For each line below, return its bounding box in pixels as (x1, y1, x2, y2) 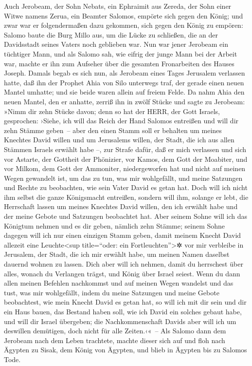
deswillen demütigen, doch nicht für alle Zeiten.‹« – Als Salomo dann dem (4, 326, 226, 336)
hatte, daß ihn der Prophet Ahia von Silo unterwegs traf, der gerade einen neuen (4, 77, 244, 87)
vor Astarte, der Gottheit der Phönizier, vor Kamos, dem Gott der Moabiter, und (4, 154, 248, 164)
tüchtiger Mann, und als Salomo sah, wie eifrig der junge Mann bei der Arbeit (4, 48, 237, 58)
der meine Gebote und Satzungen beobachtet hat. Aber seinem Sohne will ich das (4, 211, 248, 221)
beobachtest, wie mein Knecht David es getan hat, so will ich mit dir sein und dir (4, 297, 247, 307)
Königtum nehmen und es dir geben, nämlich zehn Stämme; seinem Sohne (4, 220, 225, 231)
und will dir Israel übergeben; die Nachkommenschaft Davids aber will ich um (4, 316, 236, 326)
